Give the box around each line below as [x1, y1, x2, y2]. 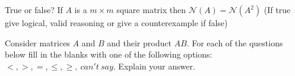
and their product [107, 36, 172, 49]
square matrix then [116, 4, 186, 15]
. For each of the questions [186, 36, 283, 49]
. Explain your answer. [113, 59, 195, 72]
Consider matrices [5, 36, 70, 49]
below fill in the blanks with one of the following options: [5, 48, 212, 61]
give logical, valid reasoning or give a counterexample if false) [5, 17, 228, 28]
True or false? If [5, 4, 63, 15]
